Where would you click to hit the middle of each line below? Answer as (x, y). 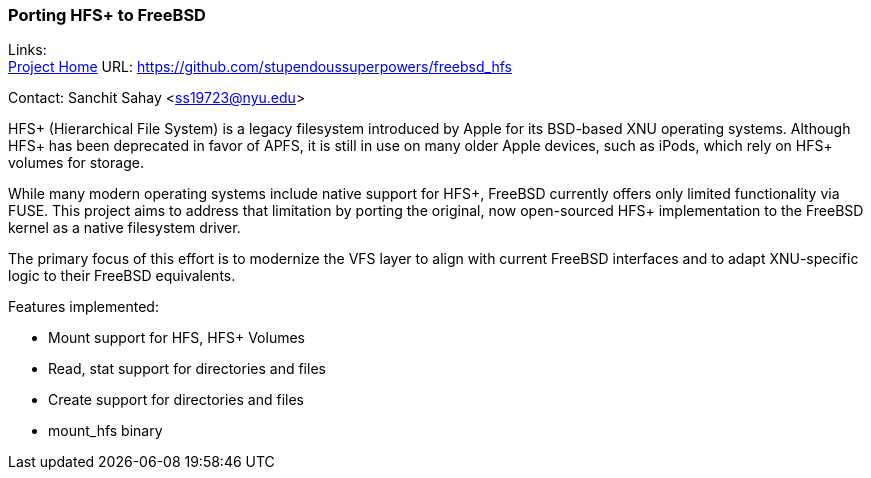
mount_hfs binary (105, 431)
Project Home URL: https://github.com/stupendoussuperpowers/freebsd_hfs (260, 67)
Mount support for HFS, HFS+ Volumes (176, 338)
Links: (27, 50)
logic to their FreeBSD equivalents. (122, 276)
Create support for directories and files (176, 400)
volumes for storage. (76, 163)
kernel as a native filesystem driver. (124, 228)
